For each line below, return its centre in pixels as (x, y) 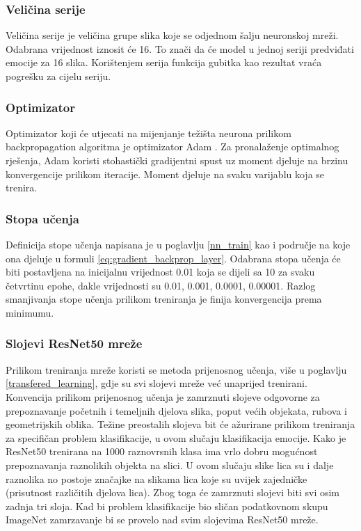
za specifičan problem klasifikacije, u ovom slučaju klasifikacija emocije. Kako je (176, 437)
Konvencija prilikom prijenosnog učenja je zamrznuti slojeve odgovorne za (163, 396)
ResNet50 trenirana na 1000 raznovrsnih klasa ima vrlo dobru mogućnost (162, 451)
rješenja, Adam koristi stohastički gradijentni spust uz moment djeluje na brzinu (177, 160)
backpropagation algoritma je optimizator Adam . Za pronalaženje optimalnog (173, 146)
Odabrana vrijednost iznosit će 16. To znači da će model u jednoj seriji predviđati (180, 48)
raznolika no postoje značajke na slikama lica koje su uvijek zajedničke (157, 478)
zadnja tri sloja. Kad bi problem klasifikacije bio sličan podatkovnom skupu (167, 506)
